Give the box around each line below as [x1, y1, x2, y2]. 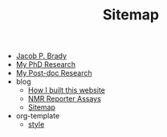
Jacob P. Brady [15, 51, 67, 61]
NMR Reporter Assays [27, 94, 102, 104]
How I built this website [27, 85, 106, 95]
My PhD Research [15, 60, 76, 69]
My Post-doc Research [15, 68, 92, 78]
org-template [15, 111, 60, 121]
